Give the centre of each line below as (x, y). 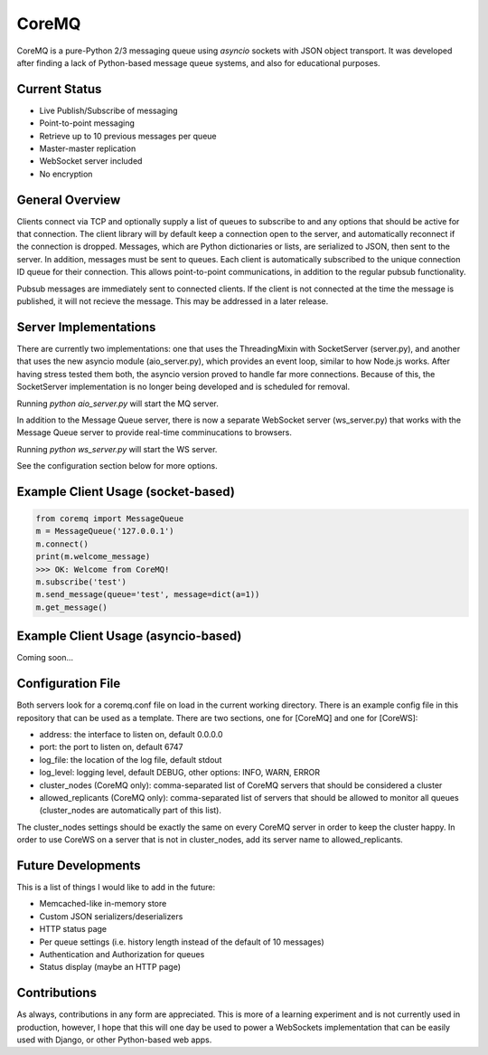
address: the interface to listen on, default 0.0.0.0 (131, 734)
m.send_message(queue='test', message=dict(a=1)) (148, 594)
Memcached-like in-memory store (103, 904)
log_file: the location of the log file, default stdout (131, 759)
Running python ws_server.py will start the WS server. (117, 449)
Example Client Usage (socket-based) (126, 492)
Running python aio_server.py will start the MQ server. (117, 404)
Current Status (59, 89)
